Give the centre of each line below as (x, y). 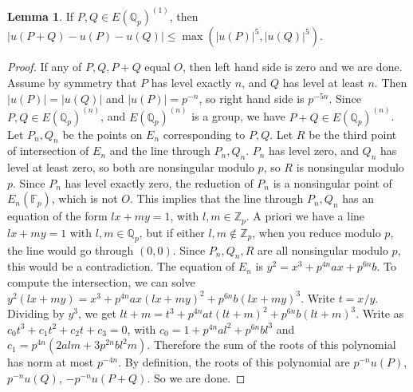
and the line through (160, 150)
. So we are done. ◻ (196, 378)
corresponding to (204, 134)
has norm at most (51, 362)
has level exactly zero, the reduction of (159, 182)
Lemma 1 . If (41, 16)
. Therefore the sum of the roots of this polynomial (271, 344)
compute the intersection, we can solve (101, 282)
